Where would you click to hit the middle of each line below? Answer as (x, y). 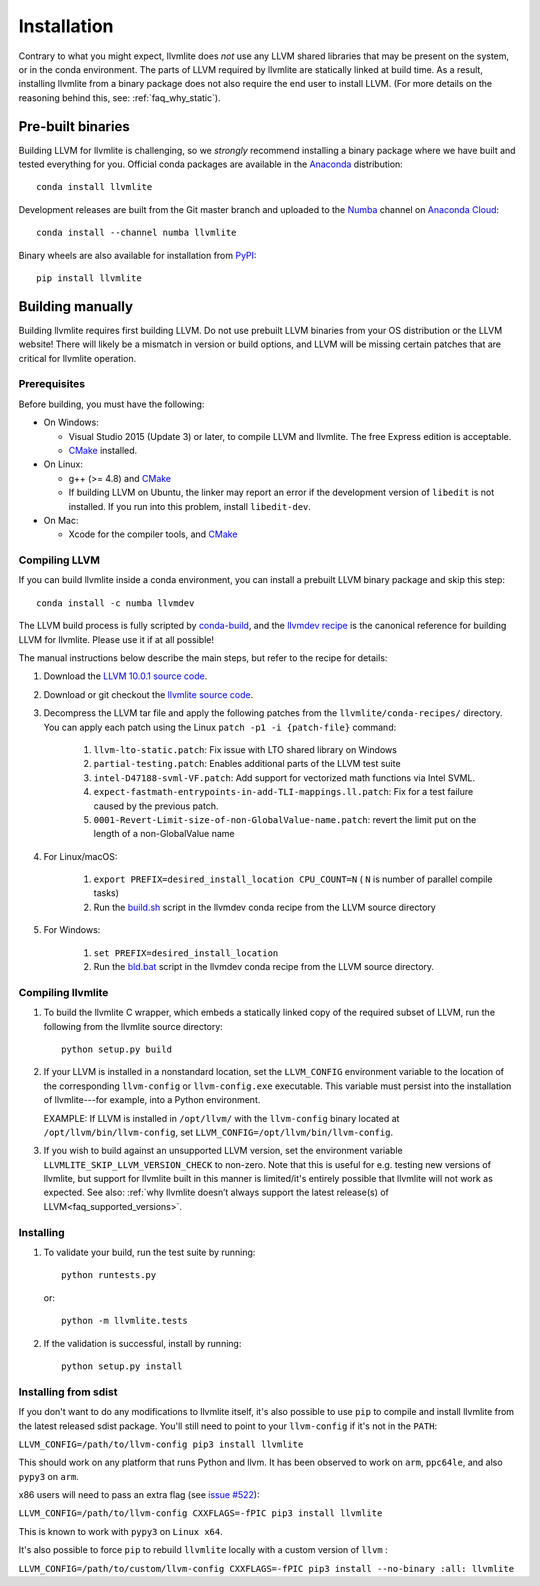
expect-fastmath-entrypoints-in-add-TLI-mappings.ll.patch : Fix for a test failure (283, 792)
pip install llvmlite (89, 278)
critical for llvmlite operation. (77, 358)
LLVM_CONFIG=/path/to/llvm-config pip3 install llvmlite (161, 1444)
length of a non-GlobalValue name (164, 834)
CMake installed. (103, 450)
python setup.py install (122, 1366)
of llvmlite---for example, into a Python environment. (152, 1100)
